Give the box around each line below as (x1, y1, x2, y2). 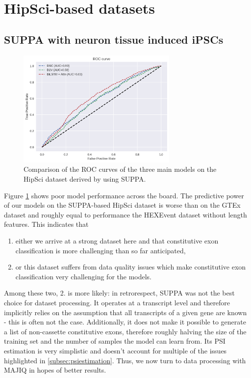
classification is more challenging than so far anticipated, (15, 245, 186, 255)
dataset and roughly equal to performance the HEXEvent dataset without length (4, 209, 247, 219)
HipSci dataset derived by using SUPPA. (24, 174, 146, 184)
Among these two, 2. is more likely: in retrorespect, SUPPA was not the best (4, 288, 235, 298)
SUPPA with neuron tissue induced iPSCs (4, 31, 224, 47)
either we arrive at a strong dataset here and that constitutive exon (15, 235, 219, 245)
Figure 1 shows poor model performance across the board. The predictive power (4, 190, 244, 200)
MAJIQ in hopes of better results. (4, 365, 106, 375)
